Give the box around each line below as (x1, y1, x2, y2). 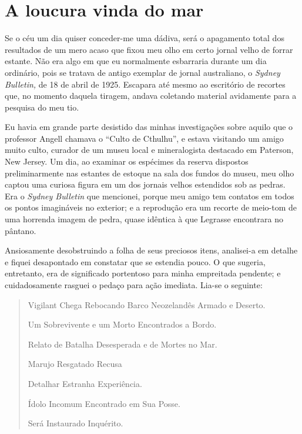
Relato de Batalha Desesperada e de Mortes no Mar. (28, 338, 217, 350)
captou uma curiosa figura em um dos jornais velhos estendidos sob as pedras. (5, 178, 286, 191)
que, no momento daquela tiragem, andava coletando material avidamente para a (5, 89, 297, 102)
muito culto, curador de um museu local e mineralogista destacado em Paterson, (5, 143, 294, 156)
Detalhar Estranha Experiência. (28, 377, 142, 389)
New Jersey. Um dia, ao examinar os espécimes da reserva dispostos (5, 155, 249, 168)
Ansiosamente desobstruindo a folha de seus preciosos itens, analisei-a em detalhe (5, 244, 298, 256)
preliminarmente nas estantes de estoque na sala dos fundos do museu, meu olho (5, 166, 294, 179)
